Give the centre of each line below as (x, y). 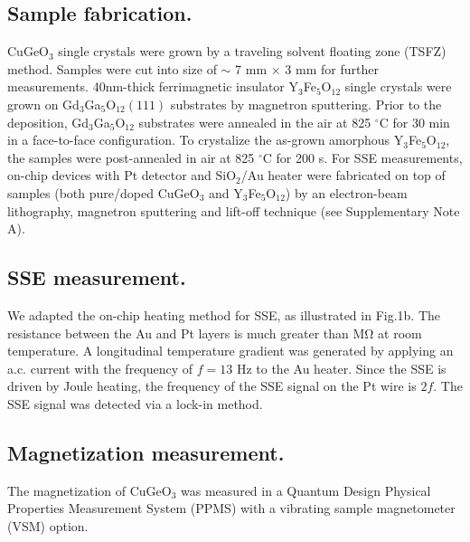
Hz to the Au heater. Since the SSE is (341, 368)
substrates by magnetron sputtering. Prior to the (306, 104)
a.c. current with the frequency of (100, 368)
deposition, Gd (48, 122)
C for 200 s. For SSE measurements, (362, 157)
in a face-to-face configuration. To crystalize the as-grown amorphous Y (206, 140)
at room (400, 333)
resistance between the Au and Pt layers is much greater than (178, 333)
